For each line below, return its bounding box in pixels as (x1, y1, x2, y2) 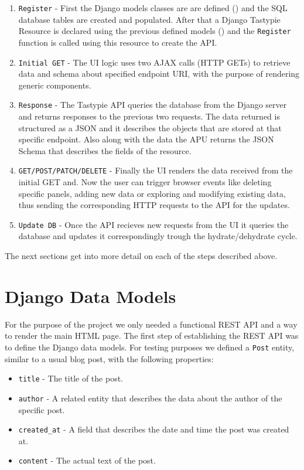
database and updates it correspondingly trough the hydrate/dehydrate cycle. (18, 230, 298, 242)
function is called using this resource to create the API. (18, 36, 217, 48)
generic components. (18, 79, 91, 91)
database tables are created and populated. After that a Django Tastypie (18, 13, 281, 25)
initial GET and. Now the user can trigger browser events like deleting (18, 176, 272, 188)
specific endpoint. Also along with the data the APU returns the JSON (18, 133, 274, 145)
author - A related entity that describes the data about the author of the (18, 391, 282, 404)
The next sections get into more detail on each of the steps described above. (5, 250, 278, 262)
